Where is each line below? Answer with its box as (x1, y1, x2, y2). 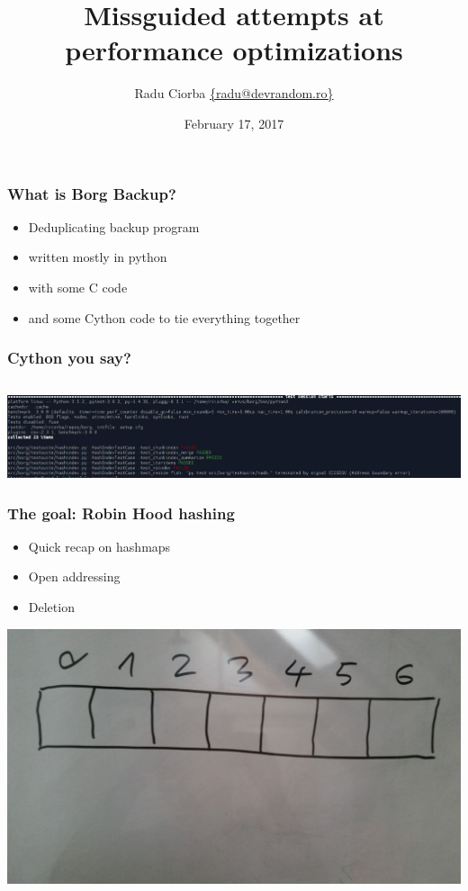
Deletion (28, 598, 75, 616)
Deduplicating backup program (28, 217, 200, 236)
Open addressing (28, 567, 121, 586)
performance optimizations (65, 31, 403, 68)
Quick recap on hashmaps (28, 536, 171, 555)
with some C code (28, 277, 128, 296)
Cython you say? (7, 346, 131, 369)
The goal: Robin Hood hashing (7, 501, 235, 524)
